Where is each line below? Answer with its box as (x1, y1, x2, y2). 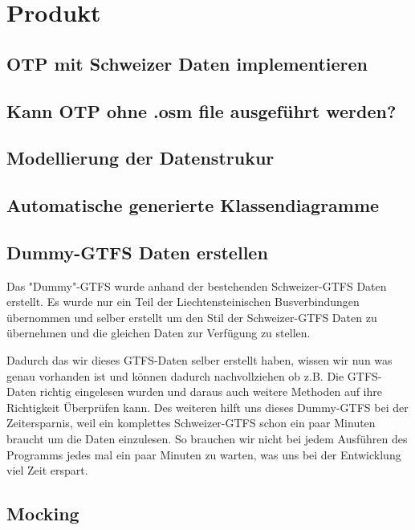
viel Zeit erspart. (6, 462, 88, 479)
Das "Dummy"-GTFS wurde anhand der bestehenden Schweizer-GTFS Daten (6, 277, 387, 294)
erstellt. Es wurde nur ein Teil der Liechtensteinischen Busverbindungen (6, 293, 360, 310)
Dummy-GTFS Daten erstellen (6, 239, 268, 264)
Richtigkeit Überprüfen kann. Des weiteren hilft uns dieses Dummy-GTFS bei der (6, 398, 409, 415)
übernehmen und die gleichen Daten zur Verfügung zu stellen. (6, 324, 311, 341)
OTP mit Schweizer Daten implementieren (6, 51, 368, 75)
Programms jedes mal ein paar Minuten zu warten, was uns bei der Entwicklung (6, 446, 401, 463)
